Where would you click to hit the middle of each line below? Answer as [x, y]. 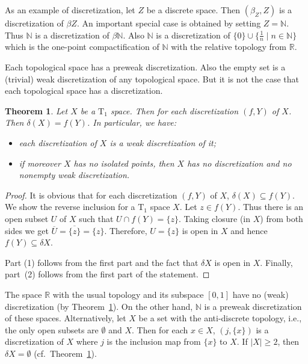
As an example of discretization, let [70, 10]
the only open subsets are [52, 329]
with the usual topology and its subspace [128, 294]
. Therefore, [126, 230]
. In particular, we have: [132, 122]
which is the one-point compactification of [82, 47]
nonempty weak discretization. [74, 175]
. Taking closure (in [214, 218]
